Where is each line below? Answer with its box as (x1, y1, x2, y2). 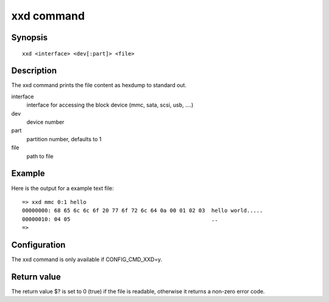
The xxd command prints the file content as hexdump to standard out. (11, 82, 187, 89)
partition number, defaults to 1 (26, 135, 102, 142)
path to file (26, 152, 54, 160)
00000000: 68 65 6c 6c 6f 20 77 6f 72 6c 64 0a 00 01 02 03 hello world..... (22, 207, 263, 214)
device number (26, 119, 65, 126)
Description (11, 66, 57, 76)
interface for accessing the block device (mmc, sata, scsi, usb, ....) (26, 101, 194, 109)
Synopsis (11, 32, 48, 43)
